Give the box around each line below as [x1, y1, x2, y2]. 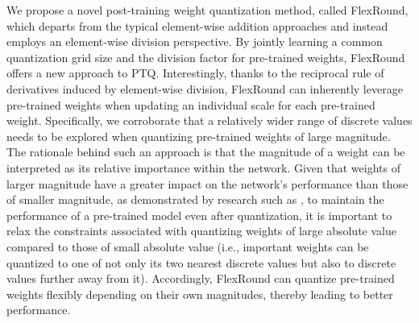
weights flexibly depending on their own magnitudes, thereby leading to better [6, 285, 393, 302]
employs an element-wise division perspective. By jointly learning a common [6, 33, 383, 50]
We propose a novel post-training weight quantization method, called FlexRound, [6, 2, 409, 18]
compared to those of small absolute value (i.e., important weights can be [6, 238, 369, 255]
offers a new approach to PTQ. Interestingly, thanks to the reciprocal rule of [6, 64, 384, 81]
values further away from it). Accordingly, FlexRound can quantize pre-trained [6, 270, 395, 287]
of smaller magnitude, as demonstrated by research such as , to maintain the [6, 191, 384, 208]
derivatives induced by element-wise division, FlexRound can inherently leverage [6, 80, 403, 97]
